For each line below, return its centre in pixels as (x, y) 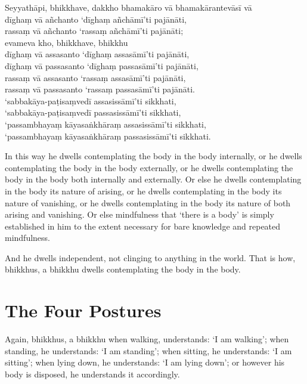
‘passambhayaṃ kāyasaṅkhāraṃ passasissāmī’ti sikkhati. (108, 136)
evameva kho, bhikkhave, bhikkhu (66, 42)
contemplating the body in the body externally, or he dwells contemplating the (149, 167)
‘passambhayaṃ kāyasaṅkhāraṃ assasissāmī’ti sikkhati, (106, 124)
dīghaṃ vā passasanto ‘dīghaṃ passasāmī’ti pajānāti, (102, 65)
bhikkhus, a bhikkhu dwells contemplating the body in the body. (123, 269)
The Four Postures (83, 310)
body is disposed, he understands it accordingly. (92, 374)
